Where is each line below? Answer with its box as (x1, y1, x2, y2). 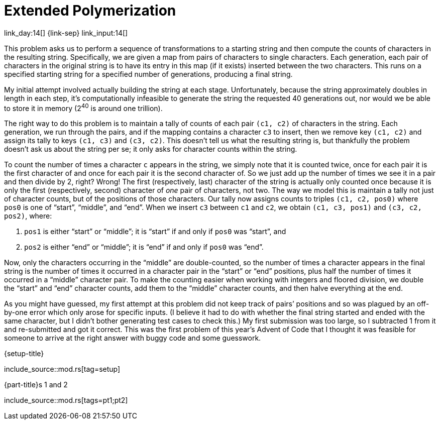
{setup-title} (4, 349, 44, 358)
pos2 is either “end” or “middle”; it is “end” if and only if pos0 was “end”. (24, 243, 264, 252)
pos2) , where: (4, 211, 52, 221)
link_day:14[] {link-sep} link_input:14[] (4, 28, 128, 37)
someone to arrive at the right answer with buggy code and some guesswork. (4, 334, 261, 343)
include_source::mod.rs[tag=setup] (4, 365, 121, 374)
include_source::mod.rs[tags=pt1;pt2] (4, 396, 128, 405)
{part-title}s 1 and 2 (4, 380, 68, 389)
